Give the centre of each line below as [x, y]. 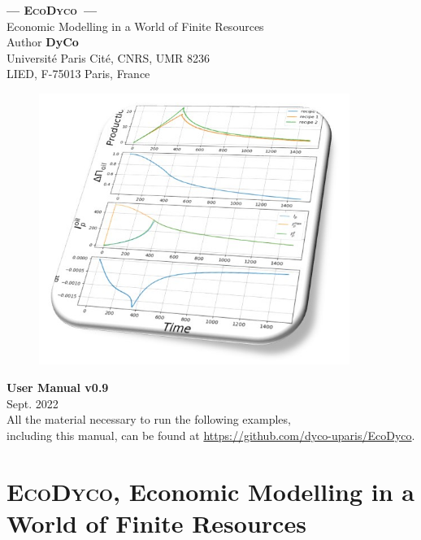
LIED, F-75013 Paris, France [78, 74]
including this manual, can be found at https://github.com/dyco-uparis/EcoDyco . [211, 435]
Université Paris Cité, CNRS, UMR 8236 [109, 57]
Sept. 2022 [33, 403]
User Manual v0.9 [58, 388]
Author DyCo [43, 42]
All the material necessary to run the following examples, [149, 419]
